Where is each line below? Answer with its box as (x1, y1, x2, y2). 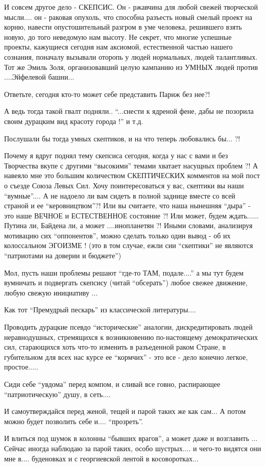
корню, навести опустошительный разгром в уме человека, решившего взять (4, 21, 242, 32)
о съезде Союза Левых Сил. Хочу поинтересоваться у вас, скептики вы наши (4, 180, 244, 190)
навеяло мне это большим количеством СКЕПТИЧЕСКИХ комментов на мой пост (4, 170, 260, 181)
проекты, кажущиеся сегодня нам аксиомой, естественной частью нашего (4, 41, 233, 52)
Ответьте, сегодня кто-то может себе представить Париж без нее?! (4, 88, 210, 99)
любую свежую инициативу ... (4, 287, 98, 298)
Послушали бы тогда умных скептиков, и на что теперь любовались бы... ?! (4, 133, 240, 143)
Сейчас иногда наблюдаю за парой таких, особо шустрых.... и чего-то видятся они (4, 443, 261, 453)
